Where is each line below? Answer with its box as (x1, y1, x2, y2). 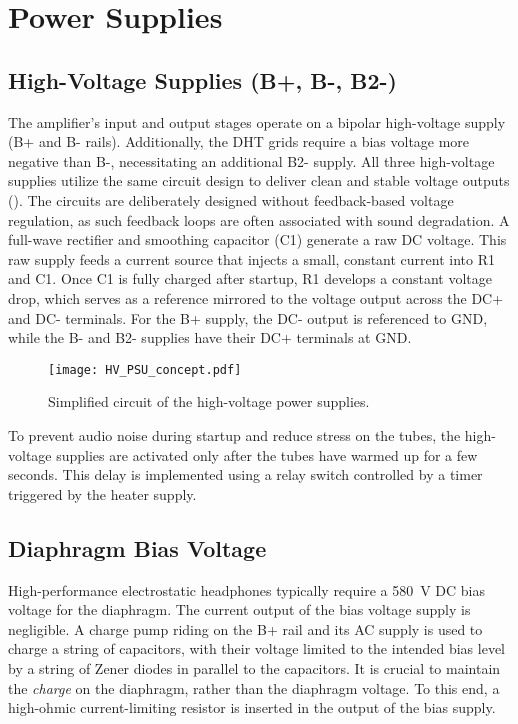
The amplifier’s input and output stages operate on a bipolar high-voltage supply (8, 111, 506, 132)
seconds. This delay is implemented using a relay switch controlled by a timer (8, 464, 483, 485)
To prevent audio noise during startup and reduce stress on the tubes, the (8, 424, 461, 445)
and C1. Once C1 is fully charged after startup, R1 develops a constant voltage (8, 268, 492, 289)
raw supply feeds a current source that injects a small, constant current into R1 (8, 248, 495, 269)
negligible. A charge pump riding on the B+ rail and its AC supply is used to (8, 618, 483, 639)
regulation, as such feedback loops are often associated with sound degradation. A (8, 209, 510, 230)
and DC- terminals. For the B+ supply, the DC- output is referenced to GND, (8, 307, 488, 328)
